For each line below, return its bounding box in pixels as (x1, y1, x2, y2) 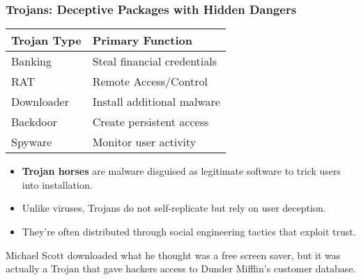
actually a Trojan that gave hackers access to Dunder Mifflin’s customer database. (6, 261, 356, 276)
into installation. (22, 177, 93, 192)
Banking (11, 53, 52, 70)
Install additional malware (92, 93, 220, 110)
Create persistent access (92, 114, 209, 130)
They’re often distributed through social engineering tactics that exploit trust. (22, 224, 356, 238)
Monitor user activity (92, 134, 197, 150)
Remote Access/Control (92, 73, 208, 90)
